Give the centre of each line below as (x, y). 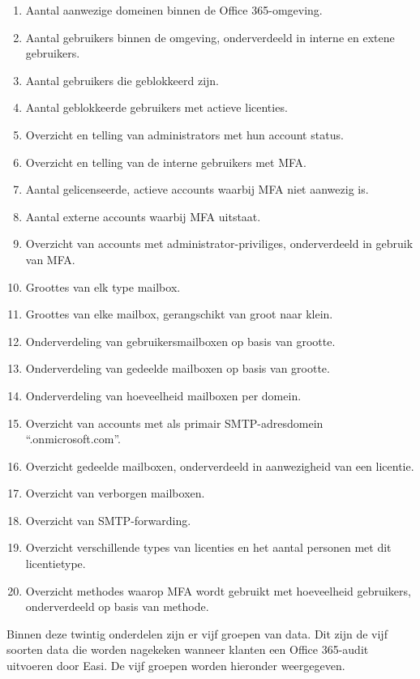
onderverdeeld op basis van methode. (117, 606)
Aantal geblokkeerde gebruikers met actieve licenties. (156, 107)
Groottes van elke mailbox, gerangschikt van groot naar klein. (179, 314)
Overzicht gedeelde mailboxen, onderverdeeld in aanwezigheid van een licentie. (220, 465)
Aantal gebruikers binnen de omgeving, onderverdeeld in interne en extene (210, 37)
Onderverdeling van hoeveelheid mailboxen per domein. (163, 395)
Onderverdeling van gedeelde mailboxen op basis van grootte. (178, 368)
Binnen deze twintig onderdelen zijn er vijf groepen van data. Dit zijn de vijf (197, 633)
